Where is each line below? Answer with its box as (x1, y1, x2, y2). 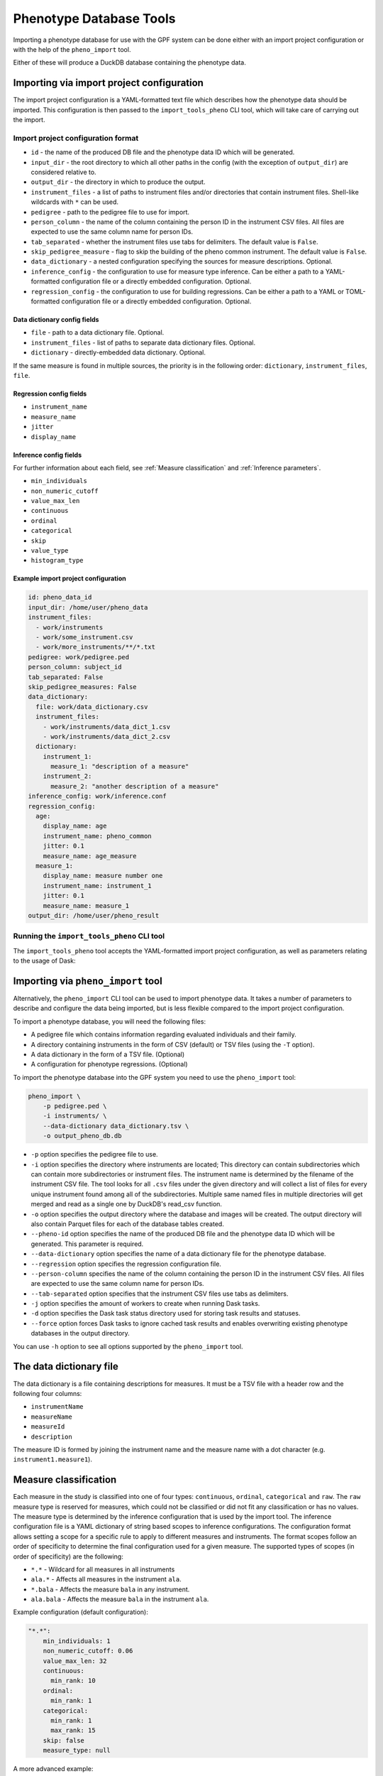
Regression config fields (13, 389, 87, 398)
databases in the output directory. (30, 1329, 131, 1338)
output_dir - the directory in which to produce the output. (30, 178, 206, 186)
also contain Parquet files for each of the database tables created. (30, 1219, 225, 1228)
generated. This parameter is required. (30, 1240, 144, 1248)
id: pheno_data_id (28, 593, 92, 602)
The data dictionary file (13, 1360, 118, 1372)
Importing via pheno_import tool (13, 975, 162, 987)
